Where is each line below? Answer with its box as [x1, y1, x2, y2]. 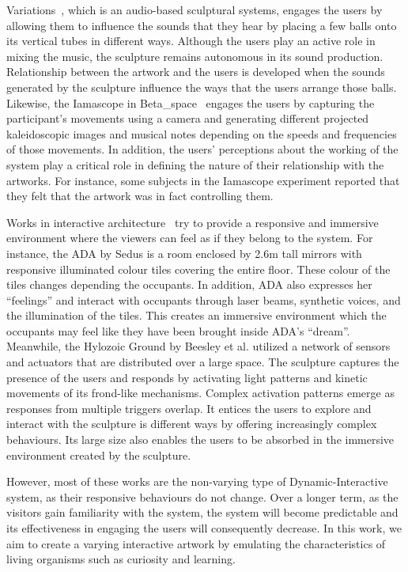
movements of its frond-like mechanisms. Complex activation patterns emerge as [6, 384, 395, 401]
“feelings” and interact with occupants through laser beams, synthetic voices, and [6, 291, 401, 308]
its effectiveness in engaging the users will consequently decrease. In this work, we [6, 520, 402, 536]
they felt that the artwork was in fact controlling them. [6, 188, 274, 204]
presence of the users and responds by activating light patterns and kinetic [6, 369, 368, 385]
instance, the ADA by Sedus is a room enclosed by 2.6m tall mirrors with [6, 244, 362, 261]
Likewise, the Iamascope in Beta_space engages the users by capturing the [6, 94, 375, 111]
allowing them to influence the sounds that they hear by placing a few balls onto [6, 17, 397, 33]
